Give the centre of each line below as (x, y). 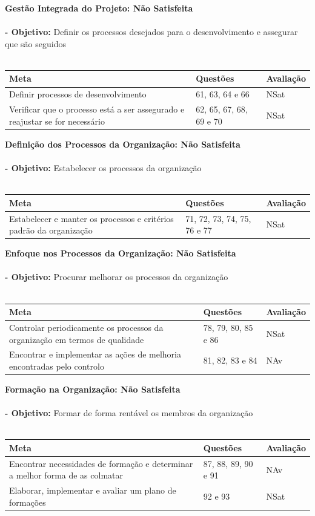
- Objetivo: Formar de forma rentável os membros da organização (129, 413)
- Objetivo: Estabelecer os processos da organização (103, 168)
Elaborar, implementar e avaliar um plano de (93, 490)
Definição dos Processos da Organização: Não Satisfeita (123, 144)
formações (28, 502)
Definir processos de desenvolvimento (78, 94)
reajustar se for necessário (57, 121)
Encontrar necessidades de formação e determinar (101, 463)
